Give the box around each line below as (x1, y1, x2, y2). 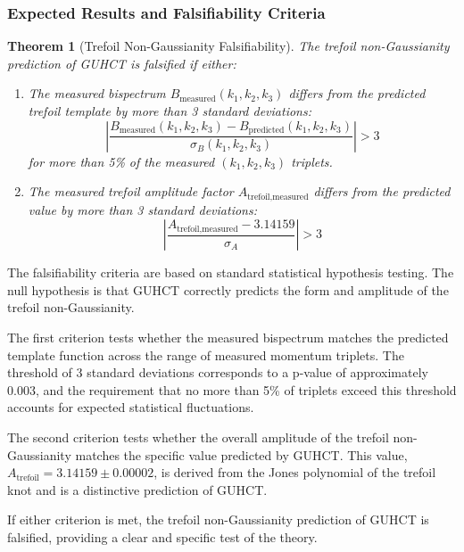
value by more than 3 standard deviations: (28, 200, 257, 218)
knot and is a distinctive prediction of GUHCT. (7, 480, 268, 498)
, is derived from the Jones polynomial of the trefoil (153, 463, 436, 482)
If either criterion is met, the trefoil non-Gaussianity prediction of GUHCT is (7, 510, 429, 529)
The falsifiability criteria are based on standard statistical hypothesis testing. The (7, 263, 454, 282)
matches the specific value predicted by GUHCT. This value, (75, 445, 408, 464)
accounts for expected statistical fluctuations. (7, 398, 254, 416)
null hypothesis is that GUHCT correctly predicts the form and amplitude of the (7, 280, 449, 299)
